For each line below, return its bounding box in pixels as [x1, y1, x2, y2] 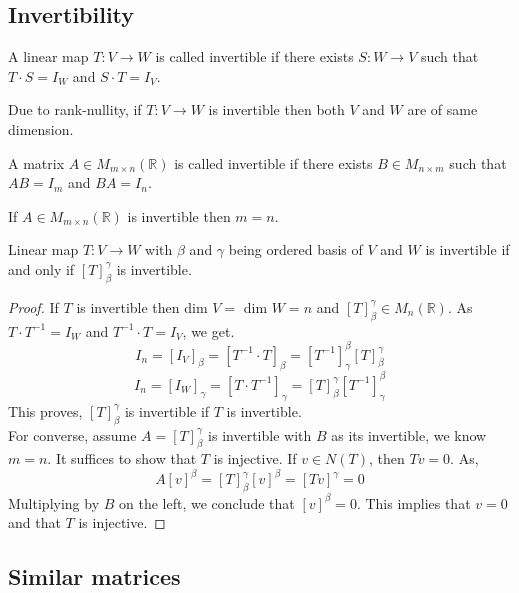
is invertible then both [208, 99, 345, 120]
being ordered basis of [228, 239, 363, 260]
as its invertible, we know [331, 424, 487, 445]
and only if [8, 258, 75, 279]
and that [8, 512, 61, 533]
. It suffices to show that [47, 448, 197, 469]
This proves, [8, 400, 83, 421]
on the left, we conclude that [119, 492, 295, 513]
